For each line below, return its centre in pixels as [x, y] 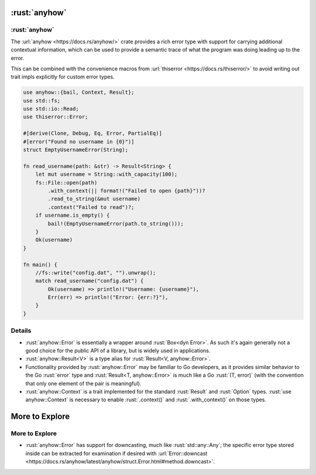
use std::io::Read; [51, 109]
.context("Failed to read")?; [91, 207]
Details [21, 331]
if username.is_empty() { [73, 216]
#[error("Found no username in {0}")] [79, 141]
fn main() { [40, 264]
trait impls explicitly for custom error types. [63, 77]
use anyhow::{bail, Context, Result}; [79, 93]
